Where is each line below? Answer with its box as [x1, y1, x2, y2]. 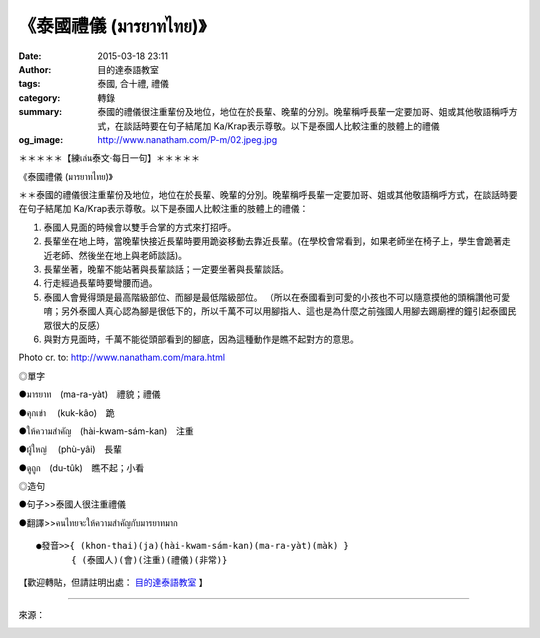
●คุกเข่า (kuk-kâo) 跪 [18, 406, 115, 419]
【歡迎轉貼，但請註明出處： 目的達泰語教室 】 [18, 576, 208, 589]
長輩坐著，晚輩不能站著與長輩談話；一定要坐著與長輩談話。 [43, 263, 289, 275]
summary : [18, 106, 63, 118]
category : [18, 91, 61, 104]
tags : [18, 78, 41, 90]
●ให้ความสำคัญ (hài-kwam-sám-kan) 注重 [18, 425, 194, 437]
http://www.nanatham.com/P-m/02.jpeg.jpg [97, 133, 278, 145]
